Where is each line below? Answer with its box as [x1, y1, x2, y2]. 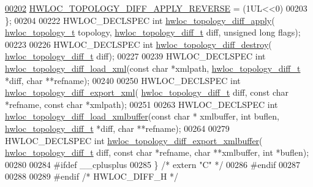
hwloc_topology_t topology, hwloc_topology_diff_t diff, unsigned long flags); [5, 26, 301, 39]
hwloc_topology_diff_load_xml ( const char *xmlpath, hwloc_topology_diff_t [5, 61, 301, 74]
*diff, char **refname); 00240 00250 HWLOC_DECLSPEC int [5, 74, 241, 86]
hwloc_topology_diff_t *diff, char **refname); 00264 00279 [5, 121, 230, 134]
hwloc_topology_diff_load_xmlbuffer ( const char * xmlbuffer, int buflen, [5, 110, 279, 123]
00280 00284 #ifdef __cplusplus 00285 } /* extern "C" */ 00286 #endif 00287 [5, 158, 301, 170]
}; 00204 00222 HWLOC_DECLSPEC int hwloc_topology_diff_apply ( [5, 13, 275, 26]
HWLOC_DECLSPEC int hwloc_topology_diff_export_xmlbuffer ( [5, 134, 263, 147]
